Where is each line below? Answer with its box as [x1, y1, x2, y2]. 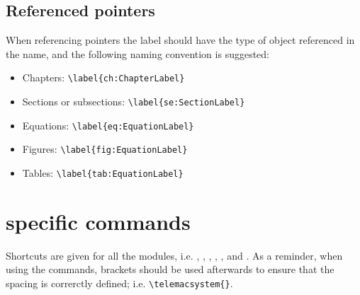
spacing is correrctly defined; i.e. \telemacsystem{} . [6, 275, 233, 290]
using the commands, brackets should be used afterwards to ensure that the [6, 262, 334, 277]
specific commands [6, 207, 191, 236]
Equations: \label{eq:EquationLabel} [22, 117, 194, 132]
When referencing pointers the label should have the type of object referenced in [6, 33, 355, 47]
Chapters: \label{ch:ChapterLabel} [22, 70, 185, 85]
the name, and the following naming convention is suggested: [6, 46, 270, 61]
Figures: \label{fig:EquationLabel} [22, 141, 188, 156]
